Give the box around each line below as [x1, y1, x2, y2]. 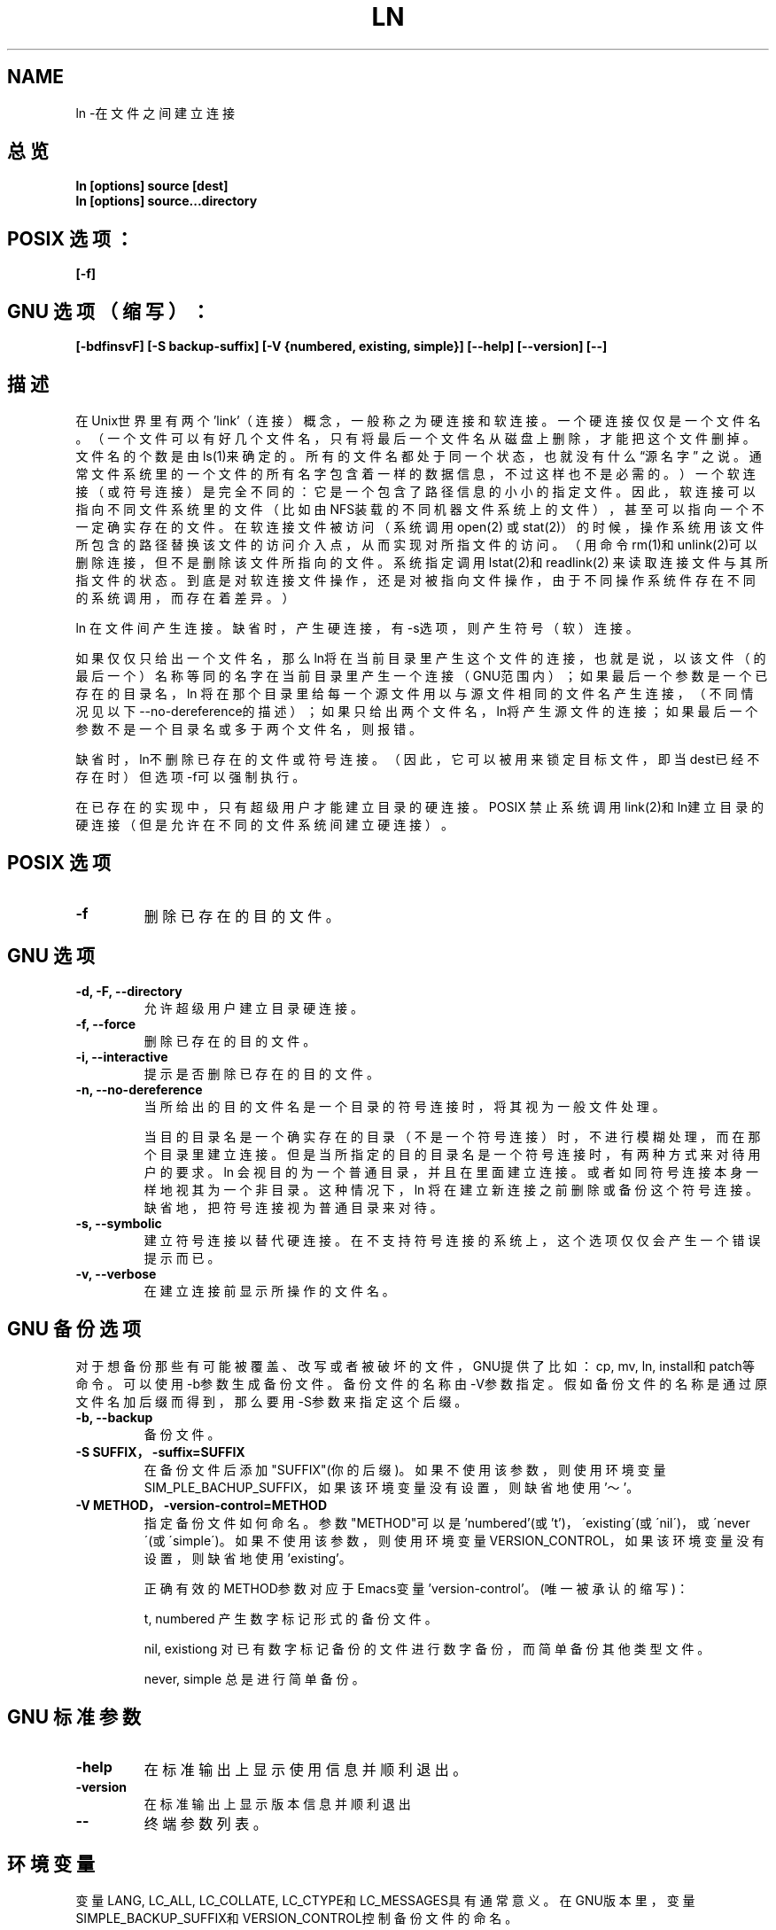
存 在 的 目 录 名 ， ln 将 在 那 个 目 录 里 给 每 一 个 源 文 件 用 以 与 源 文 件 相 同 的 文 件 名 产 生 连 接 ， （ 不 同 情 [75, 685, 754, 701]
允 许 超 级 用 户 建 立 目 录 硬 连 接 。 [144, 1000, 363, 1016]
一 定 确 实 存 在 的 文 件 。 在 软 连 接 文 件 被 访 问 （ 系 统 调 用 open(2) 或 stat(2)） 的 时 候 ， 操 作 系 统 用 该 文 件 [75, 518, 764, 534]
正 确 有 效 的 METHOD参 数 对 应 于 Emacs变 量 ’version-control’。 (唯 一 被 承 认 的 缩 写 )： [144, 1580, 689, 1596]
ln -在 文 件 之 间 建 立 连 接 [75, 105, 235, 121]
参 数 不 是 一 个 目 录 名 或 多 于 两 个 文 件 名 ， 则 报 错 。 [75, 720, 423, 736]
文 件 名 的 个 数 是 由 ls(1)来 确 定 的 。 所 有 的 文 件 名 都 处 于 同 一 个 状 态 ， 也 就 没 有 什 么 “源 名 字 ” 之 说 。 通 [75, 447, 762, 463]
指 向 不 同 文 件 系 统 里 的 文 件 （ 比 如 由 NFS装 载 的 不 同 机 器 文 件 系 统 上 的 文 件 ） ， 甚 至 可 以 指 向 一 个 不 [75, 501, 764, 517]
